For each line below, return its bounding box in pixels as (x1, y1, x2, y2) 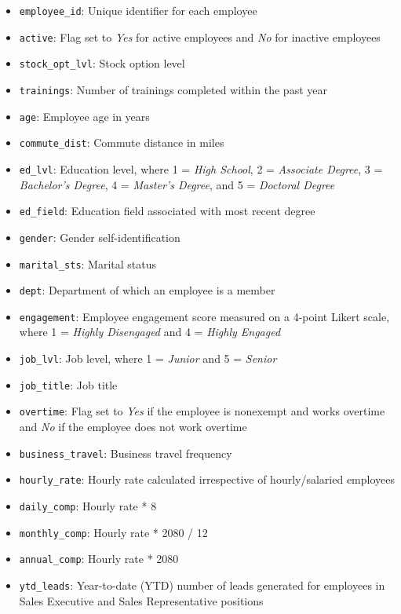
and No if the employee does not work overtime (19, 418, 247, 435)
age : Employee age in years (19, 108, 150, 124)
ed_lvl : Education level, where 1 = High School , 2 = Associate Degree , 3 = (19, 160, 383, 177)
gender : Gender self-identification (19, 228, 180, 245)
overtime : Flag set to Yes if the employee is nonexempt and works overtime (19, 403, 385, 419)
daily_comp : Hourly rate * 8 (19, 497, 157, 513)
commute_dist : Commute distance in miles (19, 134, 224, 151)
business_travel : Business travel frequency (19, 444, 232, 461)
